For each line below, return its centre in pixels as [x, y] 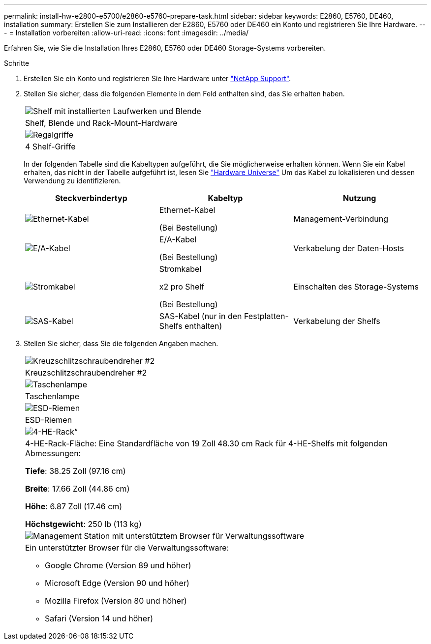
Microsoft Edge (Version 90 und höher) [117, 583]
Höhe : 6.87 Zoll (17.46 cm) [74, 506]
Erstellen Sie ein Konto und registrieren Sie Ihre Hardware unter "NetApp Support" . [157, 78]
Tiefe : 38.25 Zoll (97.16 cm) [76, 471]
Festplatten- [266, 316]
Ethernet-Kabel [187, 210]
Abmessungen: [53, 453]
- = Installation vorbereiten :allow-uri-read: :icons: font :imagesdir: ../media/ [126, 33]
